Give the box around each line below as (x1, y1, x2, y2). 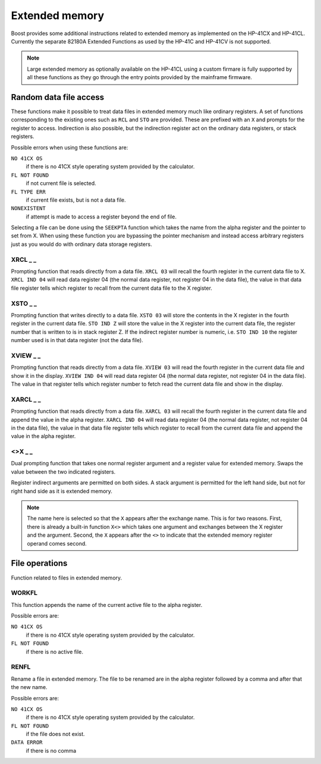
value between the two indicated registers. (11, 468, 116, 475)
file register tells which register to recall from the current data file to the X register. (11, 284, 212, 292)
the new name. (11, 684, 48, 691)
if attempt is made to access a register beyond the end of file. (26, 213, 177, 220)
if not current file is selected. (26, 180, 96, 187)
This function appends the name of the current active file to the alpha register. (11, 601, 203, 608)
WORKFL (11, 589, 38, 597)
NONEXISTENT (11, 205, 46, 212)
